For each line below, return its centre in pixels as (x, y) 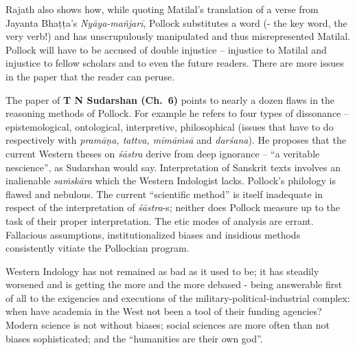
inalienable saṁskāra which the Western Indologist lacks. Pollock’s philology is (171, 181)
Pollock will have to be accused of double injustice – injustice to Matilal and (166, 49)
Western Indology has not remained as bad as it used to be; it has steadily (162, 271)
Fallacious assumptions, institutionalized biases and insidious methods (153, 234)
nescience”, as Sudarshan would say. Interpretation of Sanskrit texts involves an (173, 167)
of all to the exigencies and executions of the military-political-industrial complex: (178, 297)
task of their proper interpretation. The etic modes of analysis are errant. (160, 220)
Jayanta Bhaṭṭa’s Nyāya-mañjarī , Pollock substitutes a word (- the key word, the (176, 22)
